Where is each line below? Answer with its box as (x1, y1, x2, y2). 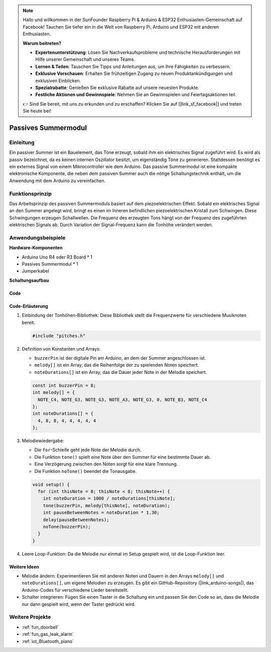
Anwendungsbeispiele (9, 234, 66, 241)
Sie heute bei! (23, 108, 51, 114)
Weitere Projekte (9, 614, 51, 621)
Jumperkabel (22, 268, 50, 274)
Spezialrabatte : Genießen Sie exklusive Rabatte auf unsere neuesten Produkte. (35, 85, 199, 91)
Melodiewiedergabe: (22, 438, 65, 444)
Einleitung (9, 139, 35, 146)
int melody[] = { (32, 390, 75, 395)
